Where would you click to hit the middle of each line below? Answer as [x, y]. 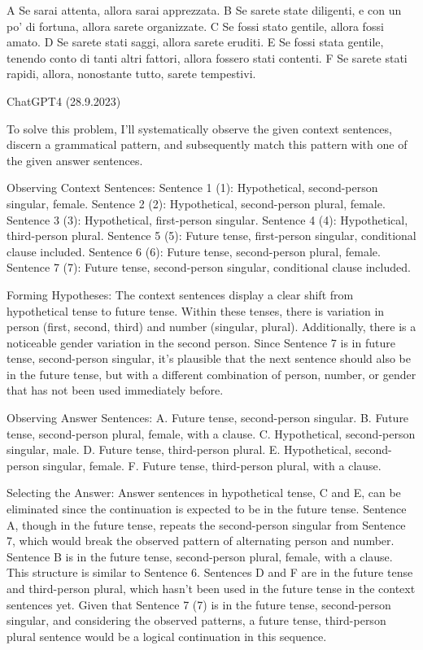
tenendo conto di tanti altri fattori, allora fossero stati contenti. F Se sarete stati [207, 57]
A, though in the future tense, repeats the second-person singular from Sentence [206, 524]
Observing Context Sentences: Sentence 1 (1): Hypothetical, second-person [192, 188]
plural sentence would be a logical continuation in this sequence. [167, 636]
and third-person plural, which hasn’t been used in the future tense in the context [211, 588]
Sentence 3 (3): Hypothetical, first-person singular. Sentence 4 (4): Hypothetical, [207, 219]
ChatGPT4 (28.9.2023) [64, 100]
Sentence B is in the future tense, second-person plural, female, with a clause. [200, 556]
